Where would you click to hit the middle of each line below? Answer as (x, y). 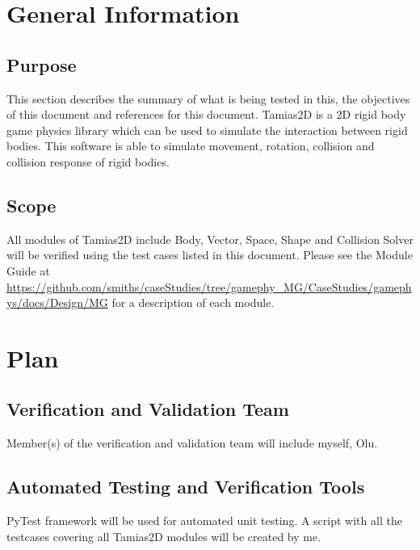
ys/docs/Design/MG (57, 302)
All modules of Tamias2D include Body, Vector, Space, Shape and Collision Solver (210, 239)
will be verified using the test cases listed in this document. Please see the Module (210, 255)
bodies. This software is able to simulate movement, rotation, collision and (191, 146)
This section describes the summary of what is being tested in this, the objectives (208, 98)
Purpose (42, 64)
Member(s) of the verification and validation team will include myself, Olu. (192, 443)
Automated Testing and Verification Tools (186, 487)
